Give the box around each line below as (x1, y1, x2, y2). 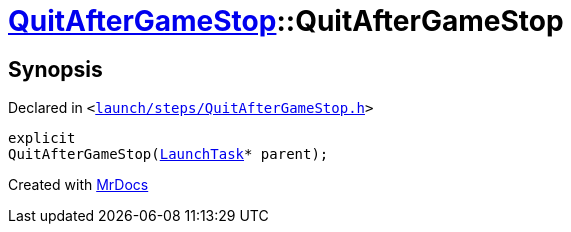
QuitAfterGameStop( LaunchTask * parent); (8, 146, 329, 163)
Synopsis (8, 56, 103, 82)
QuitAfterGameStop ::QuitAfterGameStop (8, 4, 564, 38)
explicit (8, 130, 76, 147)
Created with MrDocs (8, 176, 149, 194)
